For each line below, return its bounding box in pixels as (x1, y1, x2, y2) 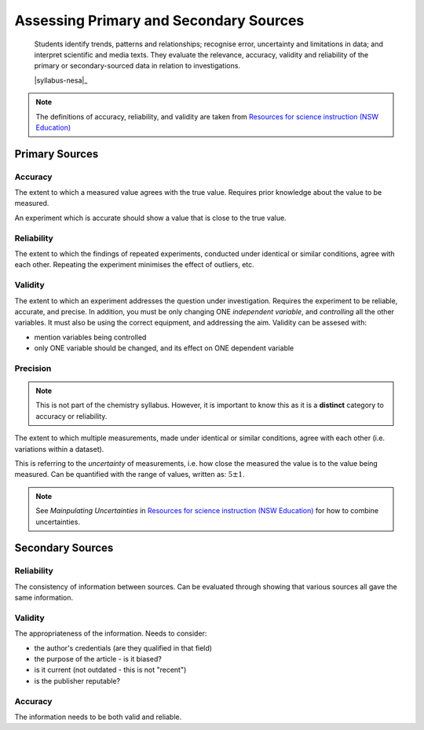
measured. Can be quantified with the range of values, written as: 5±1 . (14, 470, 245, 479)
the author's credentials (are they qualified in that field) (34, 643, 212, 652)
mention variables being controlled (34, 332, 147, 342)
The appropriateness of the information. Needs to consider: (14, 629, 207, 638)
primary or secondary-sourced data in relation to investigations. (34, 61, 241, 71)
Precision (14, 362, 52, 373)
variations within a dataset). (14, 444, 104, 453)
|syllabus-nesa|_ (34, 75, 88, 85)
